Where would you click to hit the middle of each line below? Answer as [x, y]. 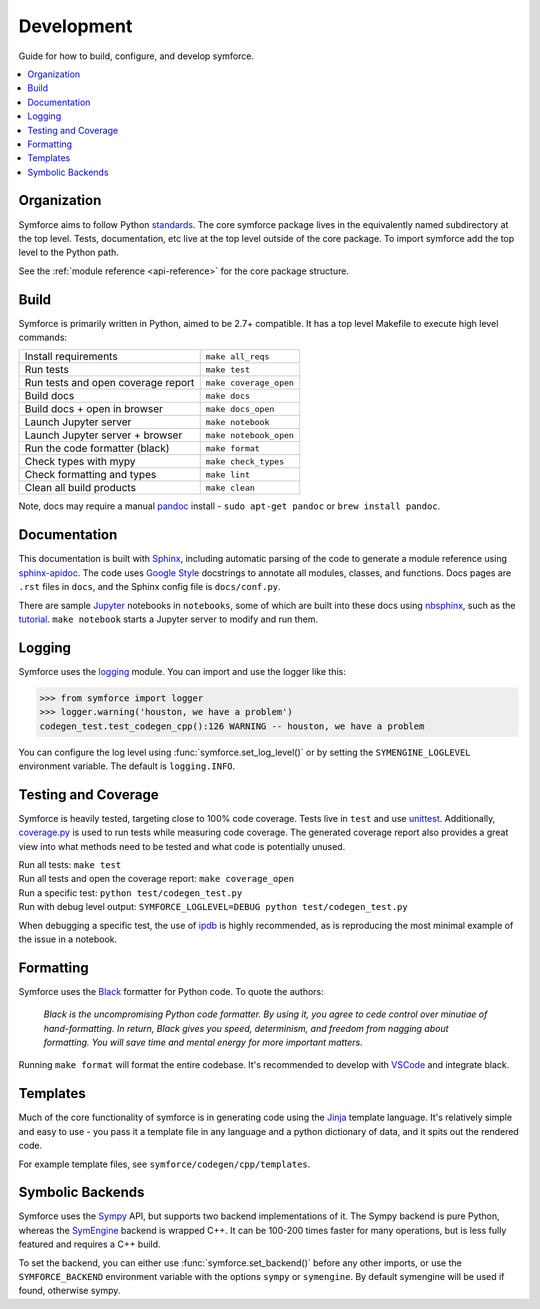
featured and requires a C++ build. [89, 1244]
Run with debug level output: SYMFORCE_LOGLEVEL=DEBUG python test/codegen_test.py [213, 907]
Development [75, 26]
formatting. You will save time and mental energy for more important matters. [203, 1042]
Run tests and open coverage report [109, 383]
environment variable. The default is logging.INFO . [127, 766]
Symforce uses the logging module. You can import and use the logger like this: [182, 671]
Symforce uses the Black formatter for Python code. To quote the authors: [171, 991]
